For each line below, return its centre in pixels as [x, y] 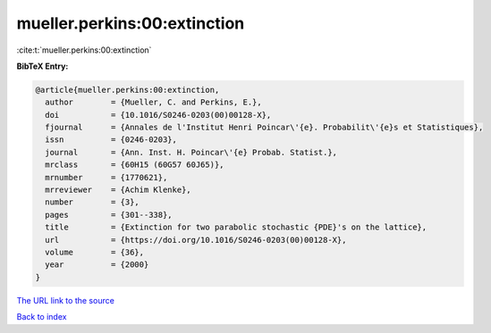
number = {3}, [93, 202]
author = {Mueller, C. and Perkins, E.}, [154, 102]
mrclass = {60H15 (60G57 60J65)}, [135, 165]
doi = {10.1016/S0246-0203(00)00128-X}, [158, 115]
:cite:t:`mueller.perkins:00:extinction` [84, 50]
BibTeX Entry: [42, 66]
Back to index [42, 317]
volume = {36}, [95, 252]
